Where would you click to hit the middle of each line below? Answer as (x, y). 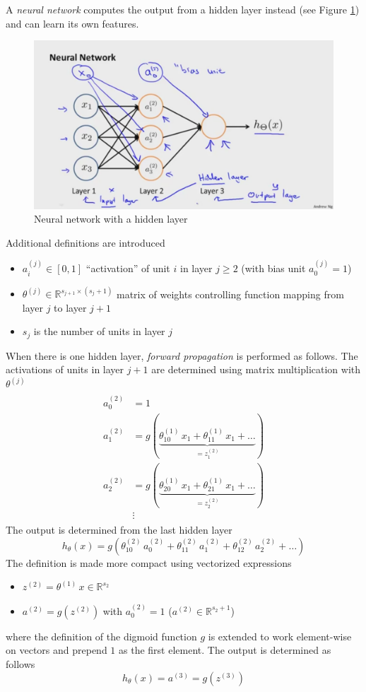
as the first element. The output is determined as (225, 650)
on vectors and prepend (57, 650)
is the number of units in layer (99, 331)
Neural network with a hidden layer (111, 219)
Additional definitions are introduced (85, 242)
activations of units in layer (65, 369)
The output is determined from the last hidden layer (119, 530)
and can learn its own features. (72, 23)
